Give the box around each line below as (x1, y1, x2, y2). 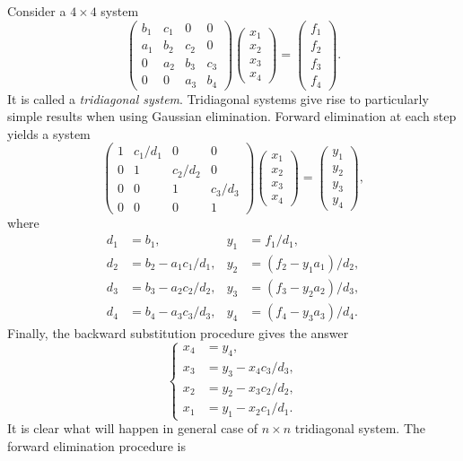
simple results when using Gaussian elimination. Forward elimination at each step (7, 107, 457, 126)
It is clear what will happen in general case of (7, 419, 258, 438)
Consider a (7, 2, 66, 20)
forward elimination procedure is (7, 437, 186, 456)
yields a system (7, 124, 91, 143)
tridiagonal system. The (294, 419, 426, 438)
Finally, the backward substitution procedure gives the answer (7, 324, 349, 343)
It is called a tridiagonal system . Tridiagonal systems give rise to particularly (7, 89, 429, 108)
